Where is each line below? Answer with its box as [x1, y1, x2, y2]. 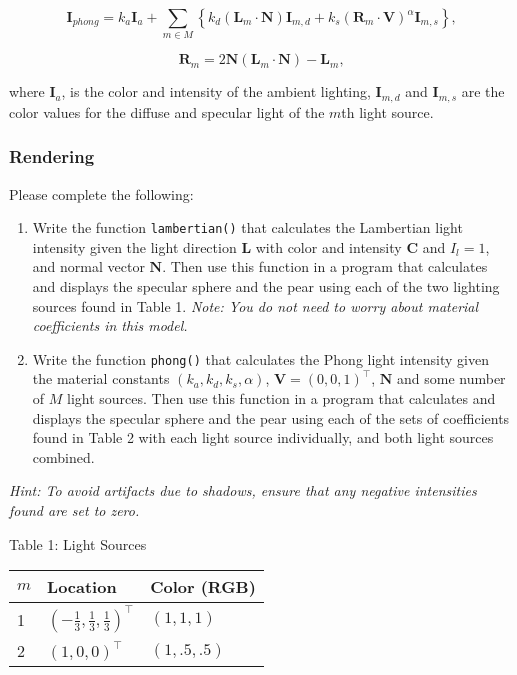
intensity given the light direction [32, 236, 237, 257]
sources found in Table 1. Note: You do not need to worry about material [32, 295, 479, 316]
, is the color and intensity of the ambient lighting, [61, 81, 371, 102]
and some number [396, 368, 506, 389]
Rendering [9, 144, 95, 169]
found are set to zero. [9, 500, 140, 521]
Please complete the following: [9, 183, 194, 204]
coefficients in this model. [32, 315, 188, 336]
